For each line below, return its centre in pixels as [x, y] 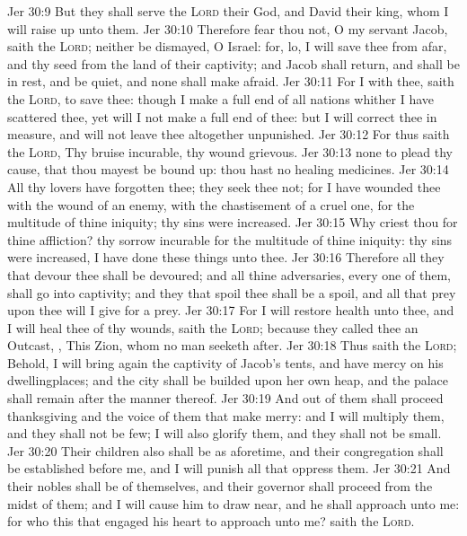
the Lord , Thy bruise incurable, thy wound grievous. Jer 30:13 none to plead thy [230, 151]
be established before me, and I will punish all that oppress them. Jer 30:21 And [229, 468]
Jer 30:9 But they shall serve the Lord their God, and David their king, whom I [228, 11]
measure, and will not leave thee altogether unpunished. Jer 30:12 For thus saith [229, 134]
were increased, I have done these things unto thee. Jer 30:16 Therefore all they [226, 257]
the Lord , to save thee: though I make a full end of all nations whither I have [221, 98]
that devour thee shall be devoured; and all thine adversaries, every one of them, [229, 274]
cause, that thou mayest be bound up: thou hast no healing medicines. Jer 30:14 [228, 169]
